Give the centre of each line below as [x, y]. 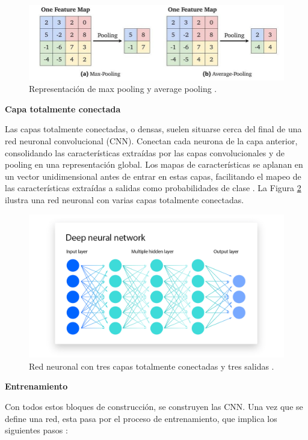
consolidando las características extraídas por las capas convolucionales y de [145, 152]
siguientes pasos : [36, 430]
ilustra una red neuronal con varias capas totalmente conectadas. [125, 200]
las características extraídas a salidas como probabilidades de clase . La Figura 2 [153, 188]
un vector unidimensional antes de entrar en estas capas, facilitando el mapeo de [153, 176]
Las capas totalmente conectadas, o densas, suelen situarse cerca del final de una [153, 129]
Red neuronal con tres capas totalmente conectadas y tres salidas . [152, 366]
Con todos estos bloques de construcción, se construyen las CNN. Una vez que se [154, 406]
